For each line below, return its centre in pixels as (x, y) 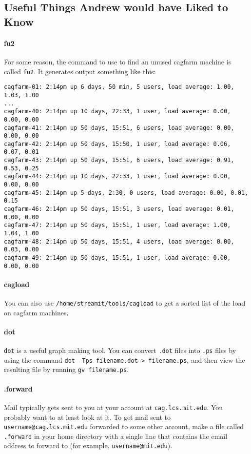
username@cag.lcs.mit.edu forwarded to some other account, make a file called (124, 426)
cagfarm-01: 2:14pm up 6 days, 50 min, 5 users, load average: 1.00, (119, 87)
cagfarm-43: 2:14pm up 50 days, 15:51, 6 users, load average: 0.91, (119, 160)
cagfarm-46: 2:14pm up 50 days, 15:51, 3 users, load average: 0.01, (119, 209)
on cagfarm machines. (36, 312)
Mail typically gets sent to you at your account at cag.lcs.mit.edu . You (114, 407)
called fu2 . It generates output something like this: (80, 71)
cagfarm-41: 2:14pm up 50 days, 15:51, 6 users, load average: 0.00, (119, 128)
